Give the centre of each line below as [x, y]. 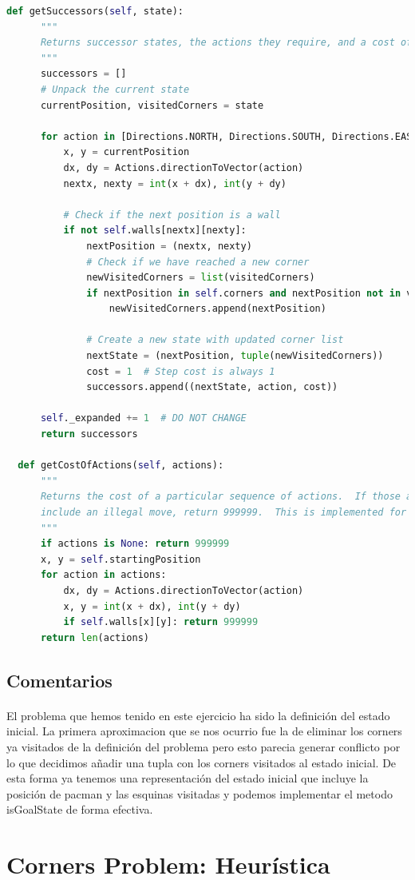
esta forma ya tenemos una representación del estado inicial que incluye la [188, 778]
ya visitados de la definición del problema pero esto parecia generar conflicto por [204, 746]
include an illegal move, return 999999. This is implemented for [223, 512]
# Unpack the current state [115, 89]
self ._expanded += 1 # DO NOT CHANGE [143, 418]
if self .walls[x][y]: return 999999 [161, 622]
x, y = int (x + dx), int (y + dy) [152, 606]
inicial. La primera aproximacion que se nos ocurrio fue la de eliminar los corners [204, 731]
